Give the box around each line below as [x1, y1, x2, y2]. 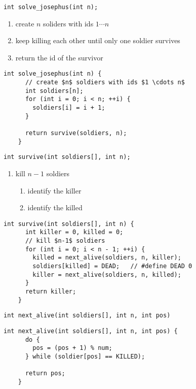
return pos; [25, 370, 65, 377]
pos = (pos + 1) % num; [32, 344, 112, 352]
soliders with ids [43, 18, 94, 28]
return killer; [25, 288, 76, 296]
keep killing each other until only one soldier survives [15, 35, 180, 46]
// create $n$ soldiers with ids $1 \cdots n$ [25, 79, 185, 86]
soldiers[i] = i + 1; [32, 104, 105, 112]
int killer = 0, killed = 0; [25, 229, 124, 236]
